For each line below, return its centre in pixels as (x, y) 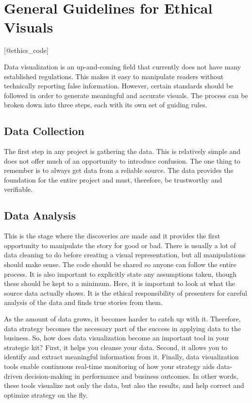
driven (13, 376)
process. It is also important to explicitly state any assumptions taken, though (120, 274)
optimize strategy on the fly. (46, 395)
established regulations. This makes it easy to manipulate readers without (114, 76)
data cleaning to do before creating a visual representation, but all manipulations (125, 255)
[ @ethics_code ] (26, 50)
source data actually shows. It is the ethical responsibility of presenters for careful (126, 293)
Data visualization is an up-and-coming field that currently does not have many (123, 66)
